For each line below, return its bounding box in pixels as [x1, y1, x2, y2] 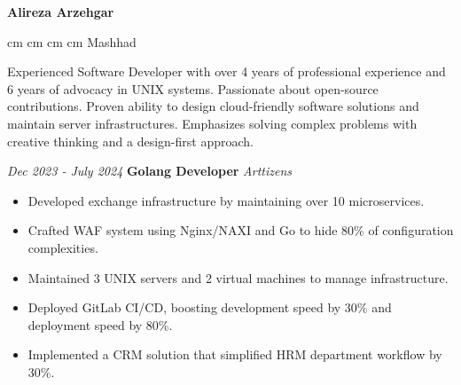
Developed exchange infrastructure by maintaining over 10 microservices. [27, 191, 425, 209]
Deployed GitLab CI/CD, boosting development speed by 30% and [27, 298, 392, 317]
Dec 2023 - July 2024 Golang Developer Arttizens [7, 161, 293, 180]
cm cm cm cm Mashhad [7, 32, 137, 51]
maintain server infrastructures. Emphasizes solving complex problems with [7, 114, 418, 132]
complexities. [27, 238, 98, 256]
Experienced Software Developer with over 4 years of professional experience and [7, 62, 446, 81]
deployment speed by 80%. [27, 315, 173, 334]
